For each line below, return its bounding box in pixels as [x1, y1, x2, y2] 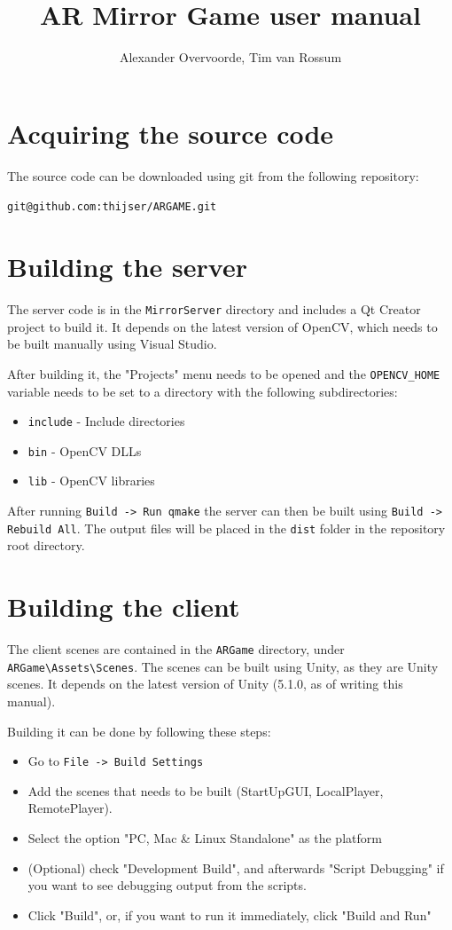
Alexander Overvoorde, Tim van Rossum [119, 48, 342, 67]
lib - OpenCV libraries [27, 471, 155, 490]
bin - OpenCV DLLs [27, 441, 142, 460]
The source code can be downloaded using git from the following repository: [7, 166, 419, 185]
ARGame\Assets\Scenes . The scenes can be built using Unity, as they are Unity [7, 657, 439, 675]
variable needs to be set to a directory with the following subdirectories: [7, 382, 398, 400]
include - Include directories [27, 412, 185, 430]
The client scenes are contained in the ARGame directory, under [7, 640, 345, 658]
